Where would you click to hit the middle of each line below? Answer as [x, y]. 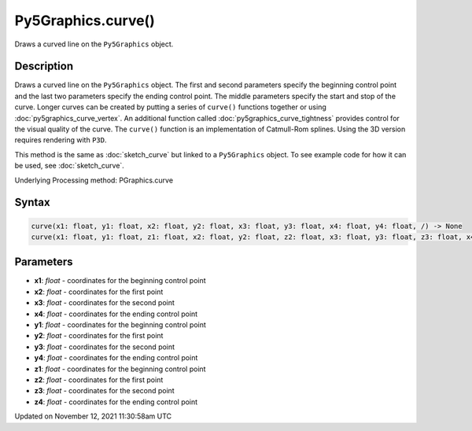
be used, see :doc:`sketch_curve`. [70, 166]
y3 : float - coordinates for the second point [105, 347]
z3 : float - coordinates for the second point [104, 391]
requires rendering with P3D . [61, 140]
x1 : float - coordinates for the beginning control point [120, 281]
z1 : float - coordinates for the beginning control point [120, 369]
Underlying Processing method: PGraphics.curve [94, 180]
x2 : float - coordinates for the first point [99, 292]
